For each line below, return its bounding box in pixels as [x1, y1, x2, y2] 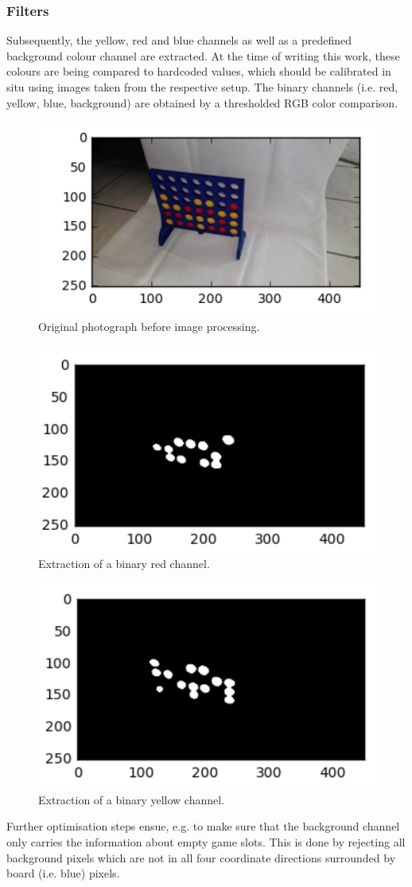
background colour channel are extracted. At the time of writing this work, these [6, 47, 400, 64]
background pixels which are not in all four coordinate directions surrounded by [6, 849, 396, 866]
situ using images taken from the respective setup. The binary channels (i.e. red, [6, 79, 398, 95]
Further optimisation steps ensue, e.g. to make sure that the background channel [6, 818, 400, 834]
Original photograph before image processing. [38, 318, 260, 334]
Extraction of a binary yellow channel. [38, 791, 225, 807]
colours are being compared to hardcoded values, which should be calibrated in [6, 63, 391, 80]
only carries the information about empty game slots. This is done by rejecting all [6, 834, 406, 850]
